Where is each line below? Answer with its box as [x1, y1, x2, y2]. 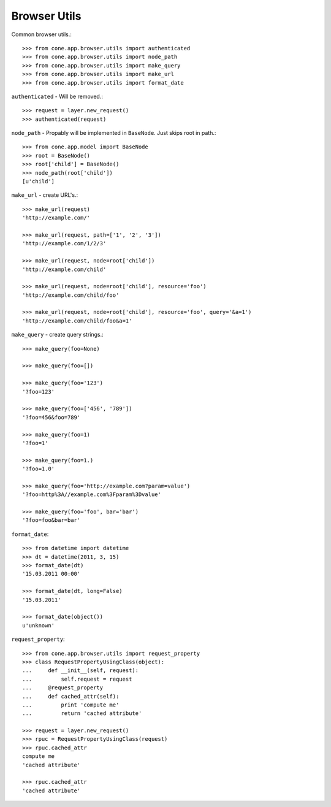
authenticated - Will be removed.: [11, 93, 104, 100]
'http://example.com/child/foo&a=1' [22, 317, 132, 324]
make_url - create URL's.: [11, 191, 78, 199]
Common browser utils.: [11, 31, 72, 38]
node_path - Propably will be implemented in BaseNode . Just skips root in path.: [11, 129, 216, 137]
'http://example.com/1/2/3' [22, 240, 107, 247]
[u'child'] [22, 178, 55, 185]
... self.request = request [22, 675, 132, 683]
